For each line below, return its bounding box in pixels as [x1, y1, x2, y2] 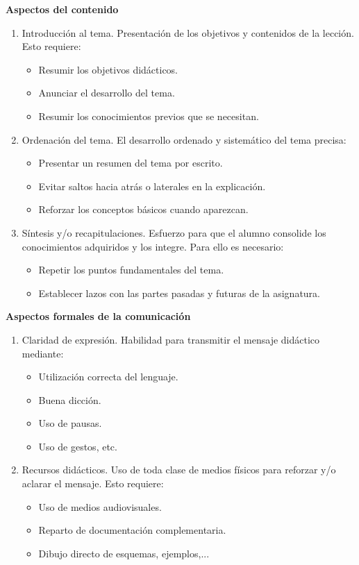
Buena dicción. [38, 392, 101, 407]
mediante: [22, 346, 64, 360]
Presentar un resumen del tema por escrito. [38, 155, 223, 170]
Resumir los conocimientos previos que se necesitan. [38, 108, 259, 123]
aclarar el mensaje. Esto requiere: [22, 476, 164, 491]
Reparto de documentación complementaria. [38, 523, 226, 537]
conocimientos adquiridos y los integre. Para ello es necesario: [22, 239, 284, 253]
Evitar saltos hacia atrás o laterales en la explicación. [38, 178, 266, 193]
